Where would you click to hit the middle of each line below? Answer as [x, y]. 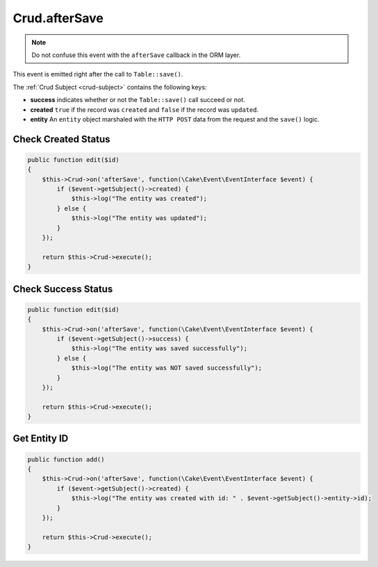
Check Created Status [61, 139]
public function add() [66, 459]
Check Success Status [63, 289]
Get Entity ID [41, 439]
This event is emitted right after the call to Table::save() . [98, 74]
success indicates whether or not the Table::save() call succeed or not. [138, 100]
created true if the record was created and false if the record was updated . [145, 109]
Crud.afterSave [58, 18]
